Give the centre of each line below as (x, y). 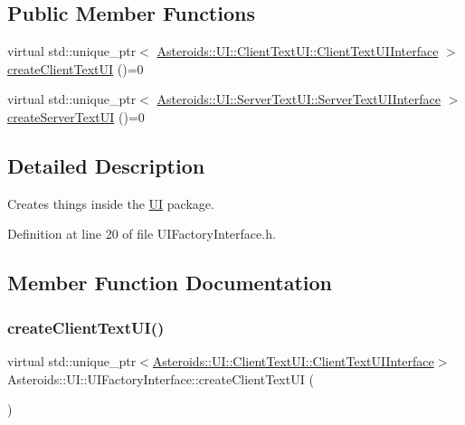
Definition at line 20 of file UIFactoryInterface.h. (142, 234)
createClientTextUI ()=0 (76, 68)
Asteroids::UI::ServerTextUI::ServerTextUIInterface (299, 99)
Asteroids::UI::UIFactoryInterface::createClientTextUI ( (161, 378)
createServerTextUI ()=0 (76, 116)
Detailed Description (106, 165)
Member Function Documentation (170, 283)
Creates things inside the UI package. (111, 203)
